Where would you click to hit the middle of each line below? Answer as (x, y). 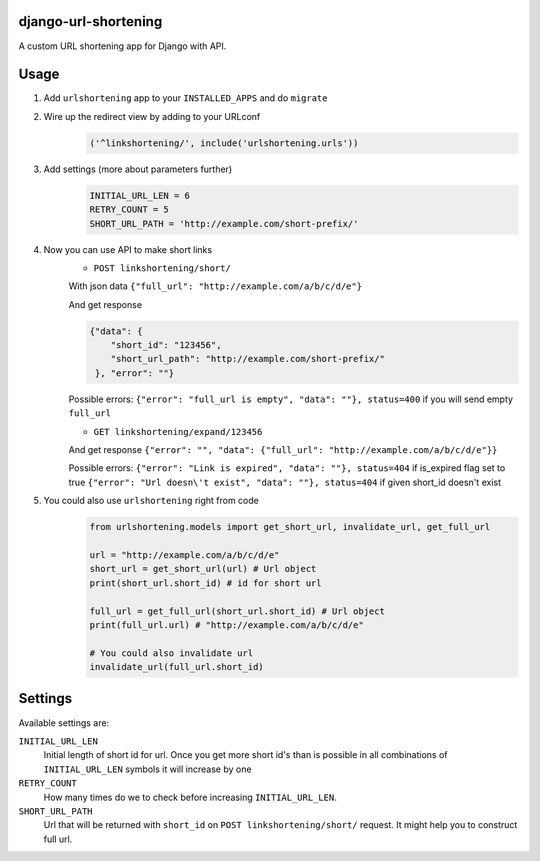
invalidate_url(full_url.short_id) (176, 667)
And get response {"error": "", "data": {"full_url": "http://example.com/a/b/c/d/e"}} (283, 450)
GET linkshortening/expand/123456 (178, 431)
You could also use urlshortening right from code (151, 501)
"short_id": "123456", (166, 345)
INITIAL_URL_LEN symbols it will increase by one (147, 769)
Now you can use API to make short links (128, 249)
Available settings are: (64, 722)
